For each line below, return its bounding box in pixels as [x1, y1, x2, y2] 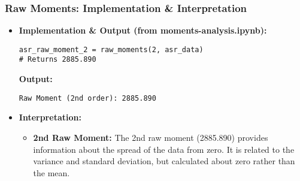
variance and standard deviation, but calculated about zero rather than [33, 155, 295, 167]
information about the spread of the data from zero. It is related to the [33, 143, 295, 155]
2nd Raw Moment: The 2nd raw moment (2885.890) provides [33, 131, 268, 143]
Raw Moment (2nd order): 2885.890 [19, 93, 156, 102]
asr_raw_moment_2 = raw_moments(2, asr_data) [19, 45, 204, 54]
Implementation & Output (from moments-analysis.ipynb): [19, 24, 267, 37]
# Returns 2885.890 [19, 55, 96, 64]
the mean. [33, 166, 70, 179]
